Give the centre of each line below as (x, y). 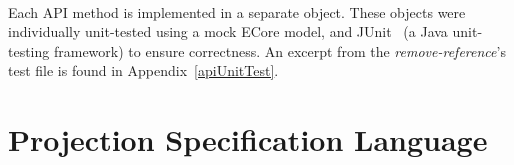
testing (29, 50)
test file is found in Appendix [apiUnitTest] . (143, 70)
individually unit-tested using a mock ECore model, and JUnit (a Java (228, 31)
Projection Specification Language (248, 139)
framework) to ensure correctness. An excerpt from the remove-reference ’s (279, 50)
